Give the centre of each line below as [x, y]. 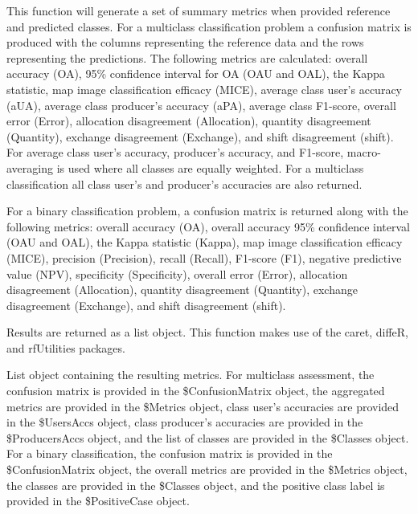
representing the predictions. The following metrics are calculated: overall [187, 57]
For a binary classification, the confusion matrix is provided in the [170, 453]
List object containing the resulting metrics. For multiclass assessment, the [191, 375]
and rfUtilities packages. [66, 347]
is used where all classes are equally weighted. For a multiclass [210, 167]
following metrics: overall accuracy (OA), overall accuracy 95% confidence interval [208, 226]
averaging [30, 167]
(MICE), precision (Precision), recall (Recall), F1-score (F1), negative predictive [204, 257]
